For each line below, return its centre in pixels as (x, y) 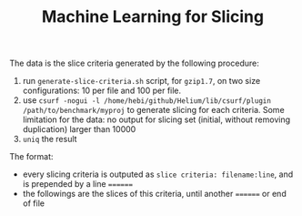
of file (34, 203)
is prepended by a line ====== (78, 184)
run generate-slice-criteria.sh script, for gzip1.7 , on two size (141, 81)
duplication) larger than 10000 (79, 129)
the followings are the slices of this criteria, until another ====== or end (154, 194)
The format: (31, 157)
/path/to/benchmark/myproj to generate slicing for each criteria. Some (153, 110)
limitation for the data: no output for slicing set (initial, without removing (156, 119)
